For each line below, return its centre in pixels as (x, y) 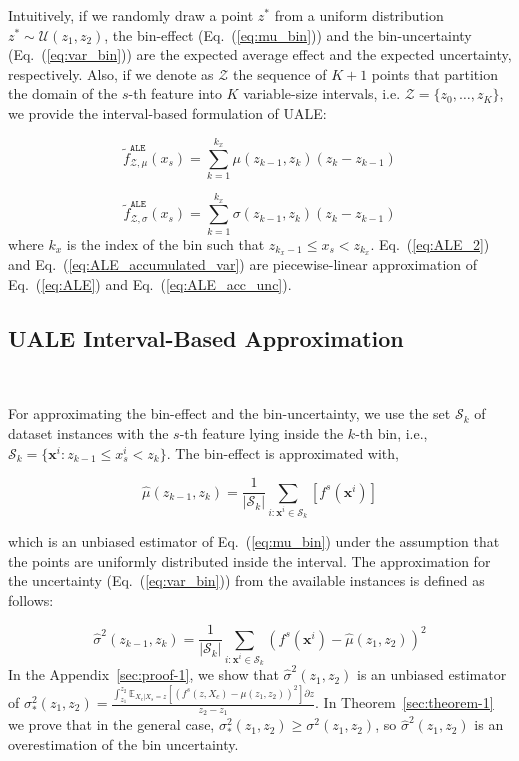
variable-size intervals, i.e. (322, 93)
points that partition (434, 73)
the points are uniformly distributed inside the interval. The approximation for (249, 560)
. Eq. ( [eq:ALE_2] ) (430, 243)
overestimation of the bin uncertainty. (123, 744)
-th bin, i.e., (391, 433)
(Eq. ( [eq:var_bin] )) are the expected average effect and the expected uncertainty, (260, 54)
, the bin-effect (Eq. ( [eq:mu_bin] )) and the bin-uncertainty (288, 34)
